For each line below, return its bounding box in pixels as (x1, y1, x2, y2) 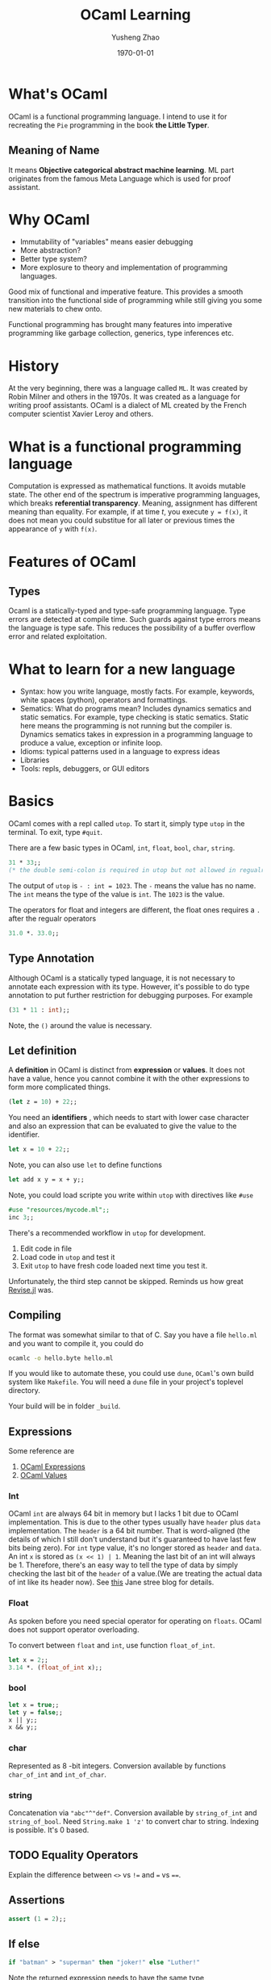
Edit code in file (19, 1244, 73, 1253)
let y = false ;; (8, 1708, 63, 1717)
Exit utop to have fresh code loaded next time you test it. (19, 1261, 208, 1270)
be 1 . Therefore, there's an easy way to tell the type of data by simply (8, 1560, 239, 1570)
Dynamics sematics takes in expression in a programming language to (19, 729, 253, 740)
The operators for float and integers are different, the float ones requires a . (8, 904, 261, 914)
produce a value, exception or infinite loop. (19, 738, 163, 748)
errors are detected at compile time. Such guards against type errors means (8, 615, 261, 624)
